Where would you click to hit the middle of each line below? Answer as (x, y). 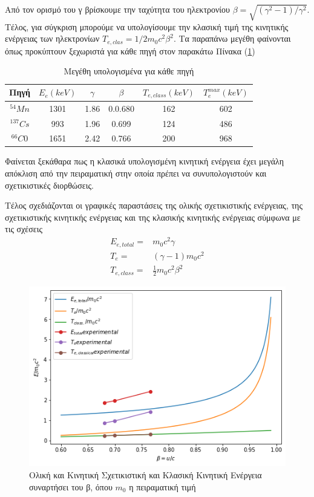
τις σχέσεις (24, 229)
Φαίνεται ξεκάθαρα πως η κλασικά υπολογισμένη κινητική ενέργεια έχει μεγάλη (144, 161)
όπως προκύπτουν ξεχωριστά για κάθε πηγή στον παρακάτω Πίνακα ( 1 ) (130, 50)
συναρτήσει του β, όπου (71, 486)
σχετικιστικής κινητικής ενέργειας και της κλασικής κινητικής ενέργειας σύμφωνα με (153, 217)
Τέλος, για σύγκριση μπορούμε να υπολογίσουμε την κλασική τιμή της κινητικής (147, 26)
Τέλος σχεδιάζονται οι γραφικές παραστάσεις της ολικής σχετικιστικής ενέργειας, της (154, 205)
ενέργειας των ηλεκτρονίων (52, 38)
